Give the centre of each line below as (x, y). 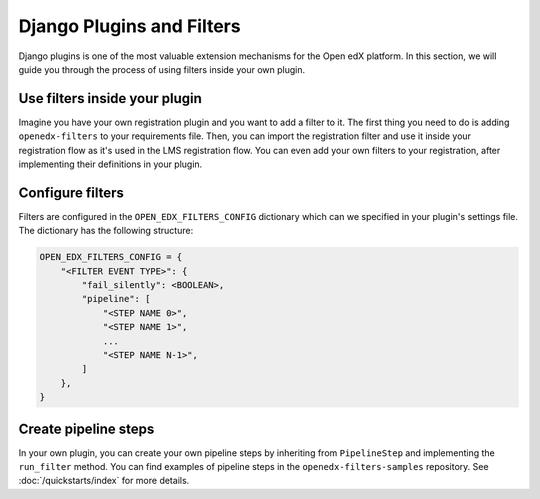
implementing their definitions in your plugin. (110, 164)
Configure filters (71, 192)
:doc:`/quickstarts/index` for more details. (104, 481)
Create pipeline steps (86, 428)
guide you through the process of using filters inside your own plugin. (162, 69)
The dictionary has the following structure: (106, 231)
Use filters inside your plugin (110, 98)
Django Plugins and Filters (129, 26)
